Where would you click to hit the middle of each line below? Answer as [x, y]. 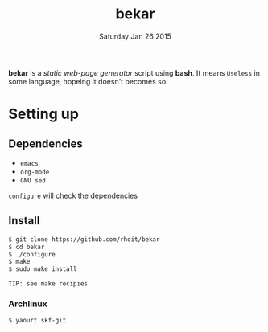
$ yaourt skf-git [37, 321]
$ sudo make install [43, 269]
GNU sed [33, 180]
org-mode [35, 172]
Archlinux [28, 304]
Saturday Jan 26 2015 [135, 36]
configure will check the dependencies [73, 195]
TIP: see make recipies [48, 284]
